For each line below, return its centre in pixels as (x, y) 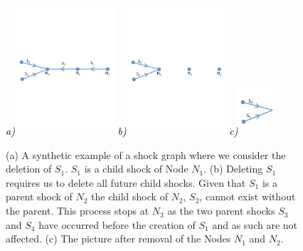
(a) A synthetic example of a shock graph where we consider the (146, 154)
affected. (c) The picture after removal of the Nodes (118, 239)
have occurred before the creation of (117, 224)
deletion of (29, 169)
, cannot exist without (248, 196)
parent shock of (39, 196)
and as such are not (255, 224)
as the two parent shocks (221, 211)
